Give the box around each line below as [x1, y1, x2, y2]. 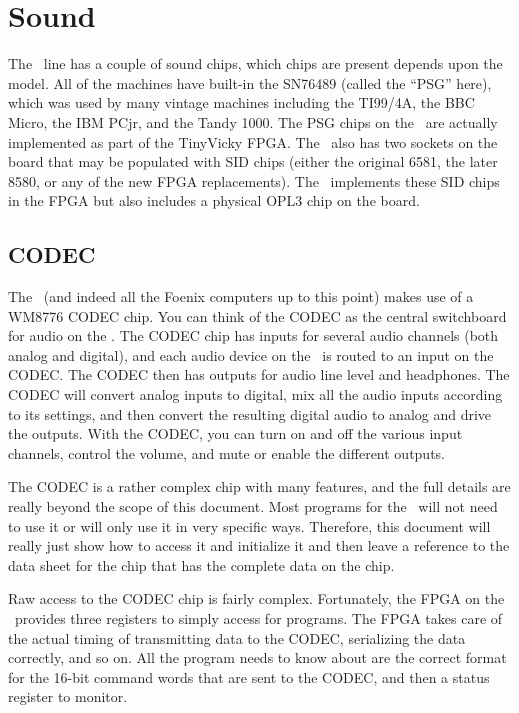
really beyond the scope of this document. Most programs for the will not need [8, 496, 498, 517]
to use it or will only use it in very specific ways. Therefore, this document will [8, 515, 491, 536]
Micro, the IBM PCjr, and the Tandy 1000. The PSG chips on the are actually [8, 111, 498, 132]
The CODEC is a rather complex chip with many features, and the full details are [8, 476, 511, 497]
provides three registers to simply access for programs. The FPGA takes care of [14, 607, 503, 628]
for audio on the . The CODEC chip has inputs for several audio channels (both [8, 325, 499, 346]
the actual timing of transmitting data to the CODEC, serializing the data [8, 627, 466, 648]
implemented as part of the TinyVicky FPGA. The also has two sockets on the [8, 131, 498, 152]
